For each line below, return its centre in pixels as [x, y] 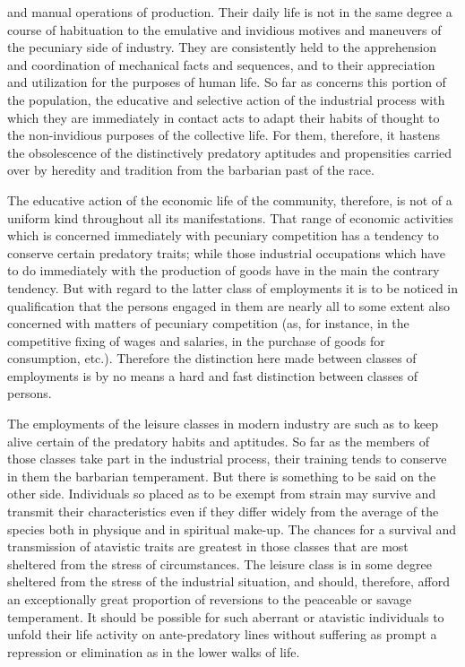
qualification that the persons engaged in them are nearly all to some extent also [228, 305]
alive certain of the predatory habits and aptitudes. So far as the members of [219, 441]
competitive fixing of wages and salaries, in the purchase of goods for [196, 340]
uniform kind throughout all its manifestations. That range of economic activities [230, 217]
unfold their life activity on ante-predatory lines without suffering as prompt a [222, 634]
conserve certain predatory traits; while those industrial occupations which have [227, 252]
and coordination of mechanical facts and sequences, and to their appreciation [221, 64]
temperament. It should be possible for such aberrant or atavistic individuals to [226, 616]
